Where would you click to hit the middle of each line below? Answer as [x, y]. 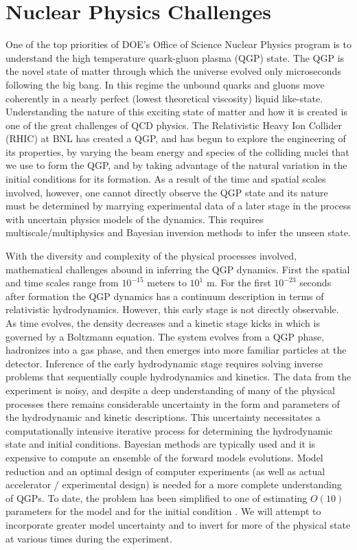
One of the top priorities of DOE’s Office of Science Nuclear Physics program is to [178, 44]
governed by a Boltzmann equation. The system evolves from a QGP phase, [165, 336]
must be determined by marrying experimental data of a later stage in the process [178, 206]
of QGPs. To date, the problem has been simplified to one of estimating [157, 497]
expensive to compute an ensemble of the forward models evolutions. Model [164, 457]
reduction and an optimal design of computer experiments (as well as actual [165, 471]
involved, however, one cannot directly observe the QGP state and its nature [167, 192]
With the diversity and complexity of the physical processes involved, [151, 256]
